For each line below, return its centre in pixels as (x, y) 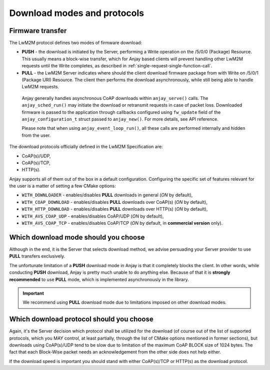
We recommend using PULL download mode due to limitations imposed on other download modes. (125, 303)
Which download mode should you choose (77, 237)
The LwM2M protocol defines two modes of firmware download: (76, 43)
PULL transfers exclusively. (37, 256)
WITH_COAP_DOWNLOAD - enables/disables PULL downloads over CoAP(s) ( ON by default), (114, 202)
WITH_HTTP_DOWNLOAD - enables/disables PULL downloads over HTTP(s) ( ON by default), (115, 209)
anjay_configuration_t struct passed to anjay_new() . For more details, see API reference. (120, 119)
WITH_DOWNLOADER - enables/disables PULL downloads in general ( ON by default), (107, 195)
